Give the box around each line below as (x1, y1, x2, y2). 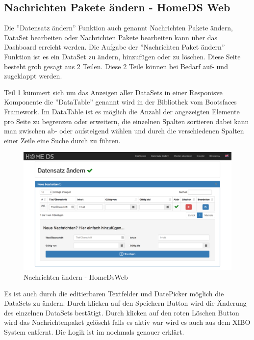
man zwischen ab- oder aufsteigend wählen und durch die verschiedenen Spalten (4, 126, 244, 136)
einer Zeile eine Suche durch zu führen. (4, 135, 121, 145)
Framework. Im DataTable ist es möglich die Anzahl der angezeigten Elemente (4, 106, 240, 116)
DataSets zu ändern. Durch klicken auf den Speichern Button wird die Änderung (4, 298, 247, 308)
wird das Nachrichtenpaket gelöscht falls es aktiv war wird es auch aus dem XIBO (4, 317, 251, 327)
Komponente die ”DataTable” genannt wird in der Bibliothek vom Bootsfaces (4, 97, 237, 107)
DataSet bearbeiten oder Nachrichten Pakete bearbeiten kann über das (4, 32, 218, 42)
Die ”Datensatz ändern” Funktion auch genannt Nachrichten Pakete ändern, (4, 23, 233, 33)
